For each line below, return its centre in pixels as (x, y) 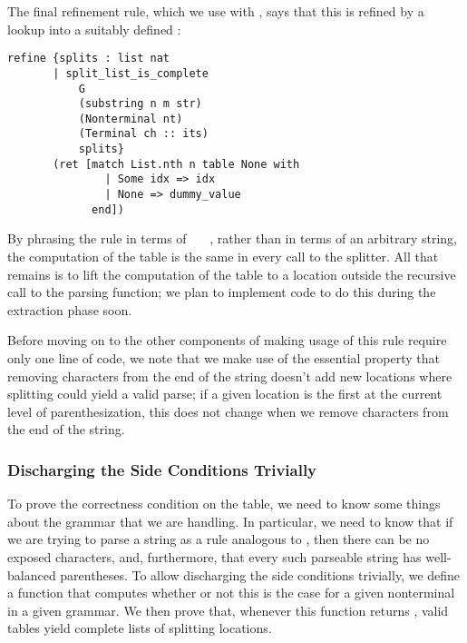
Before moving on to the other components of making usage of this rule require (227, 340)
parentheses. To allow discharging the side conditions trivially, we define (260, 574)
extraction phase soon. (70, 309)
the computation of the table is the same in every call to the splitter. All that (223, 256)
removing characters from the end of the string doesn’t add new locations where (230, 376)
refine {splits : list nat (88, 59)
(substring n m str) (140, 104)
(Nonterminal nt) (131, 119)
